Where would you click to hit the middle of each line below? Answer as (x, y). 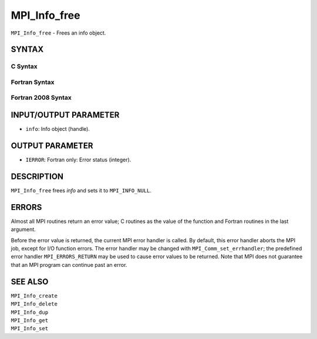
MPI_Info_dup (30, 312)
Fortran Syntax (33, 82)
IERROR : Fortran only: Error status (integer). (78, 160)
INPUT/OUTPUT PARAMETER (65, 115)
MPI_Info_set (30, 329)
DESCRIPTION (37, 176)
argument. (23, 229)
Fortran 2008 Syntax (41, 98)
